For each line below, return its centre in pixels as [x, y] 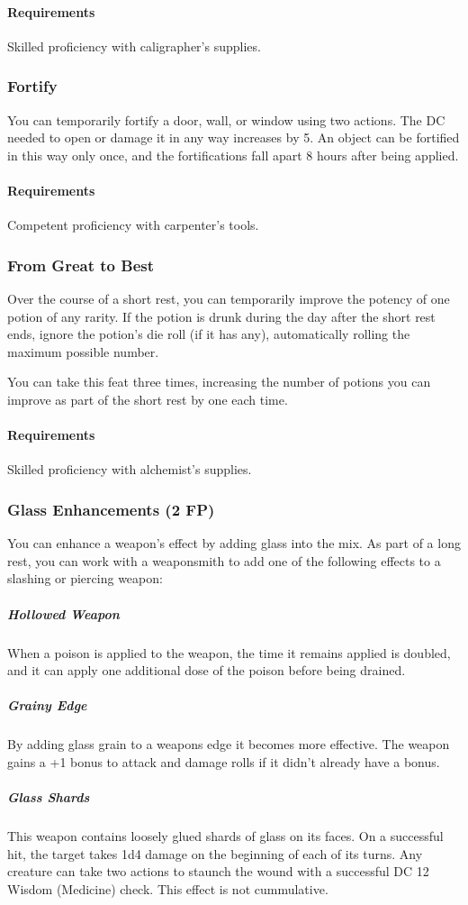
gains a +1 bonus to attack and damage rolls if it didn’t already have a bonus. [224, 761]
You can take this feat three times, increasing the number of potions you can [219, 382]
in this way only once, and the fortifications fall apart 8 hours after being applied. [233, 155]
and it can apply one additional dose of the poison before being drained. [207, 670]
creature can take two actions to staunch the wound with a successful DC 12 [218, 871]
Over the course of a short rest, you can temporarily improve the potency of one [229, 298]
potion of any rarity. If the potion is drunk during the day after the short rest [221, 316]
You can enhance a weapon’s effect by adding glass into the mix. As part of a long [234, 543]
